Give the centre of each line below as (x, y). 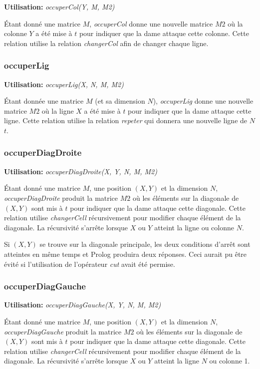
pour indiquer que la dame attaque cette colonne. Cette (164, 33)
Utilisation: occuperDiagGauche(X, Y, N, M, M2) (83, 305)
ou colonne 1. (230, 361)
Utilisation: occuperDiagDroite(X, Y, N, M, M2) (81, 171)
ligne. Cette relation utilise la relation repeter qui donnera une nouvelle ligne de (126, 120)
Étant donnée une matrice (44, 101)
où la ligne (58, 110)
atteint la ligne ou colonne (194, 227)
